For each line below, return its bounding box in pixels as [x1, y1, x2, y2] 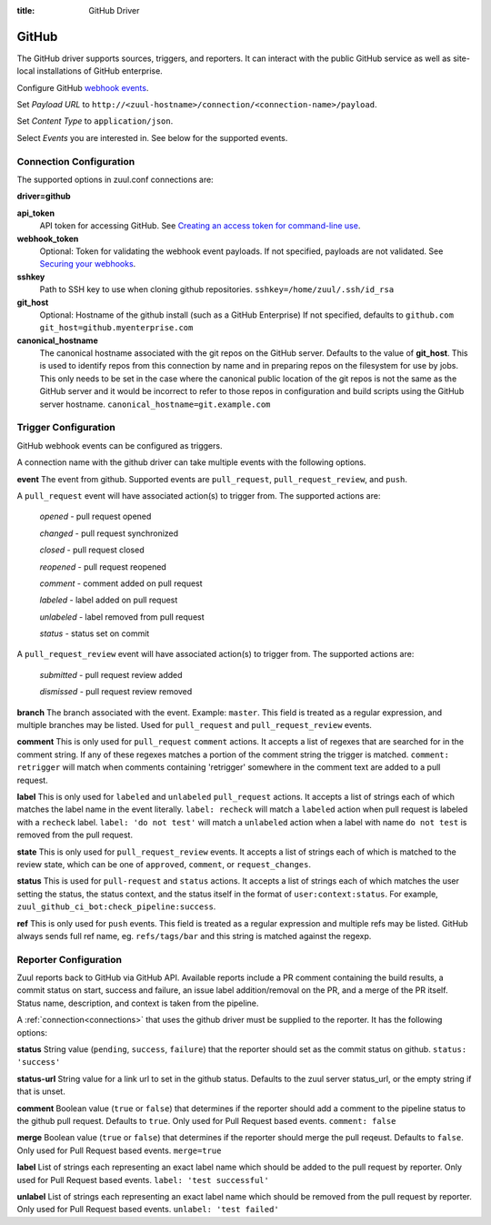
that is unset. [16, 1086, 65, 1097]
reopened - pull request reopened [39, 561, 167, 572]
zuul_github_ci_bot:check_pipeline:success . [16, 901, 216, 912]
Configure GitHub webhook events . [16, 82, 149, 93]
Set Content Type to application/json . [16, 116, 174, 127]
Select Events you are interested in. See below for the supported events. [16, 132, 288, 143]
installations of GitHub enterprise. [36, 66, 163, 76]
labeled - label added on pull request [39, 594, 178, 605]
